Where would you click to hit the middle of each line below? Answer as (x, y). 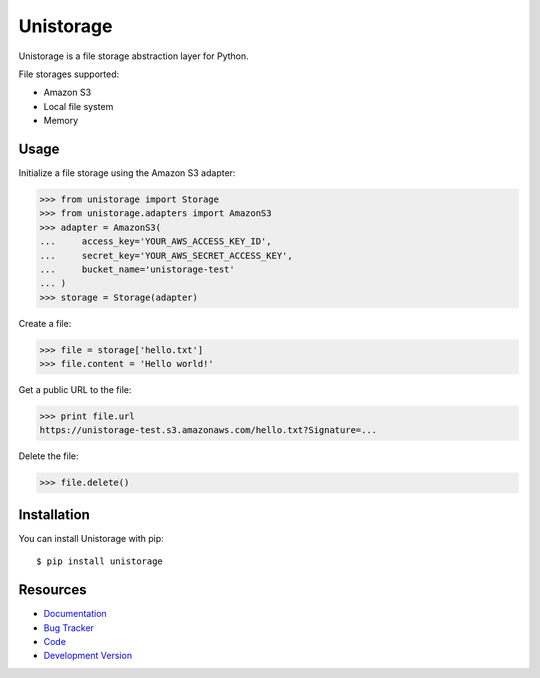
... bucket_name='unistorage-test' (137, 269)
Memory (61, 121)
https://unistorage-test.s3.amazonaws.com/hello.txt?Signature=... (208, 430)
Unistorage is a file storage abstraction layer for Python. (133, 56)
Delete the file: (48, 456)
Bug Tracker (69, 627)
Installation (54, 514)
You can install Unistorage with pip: (91, 538)
